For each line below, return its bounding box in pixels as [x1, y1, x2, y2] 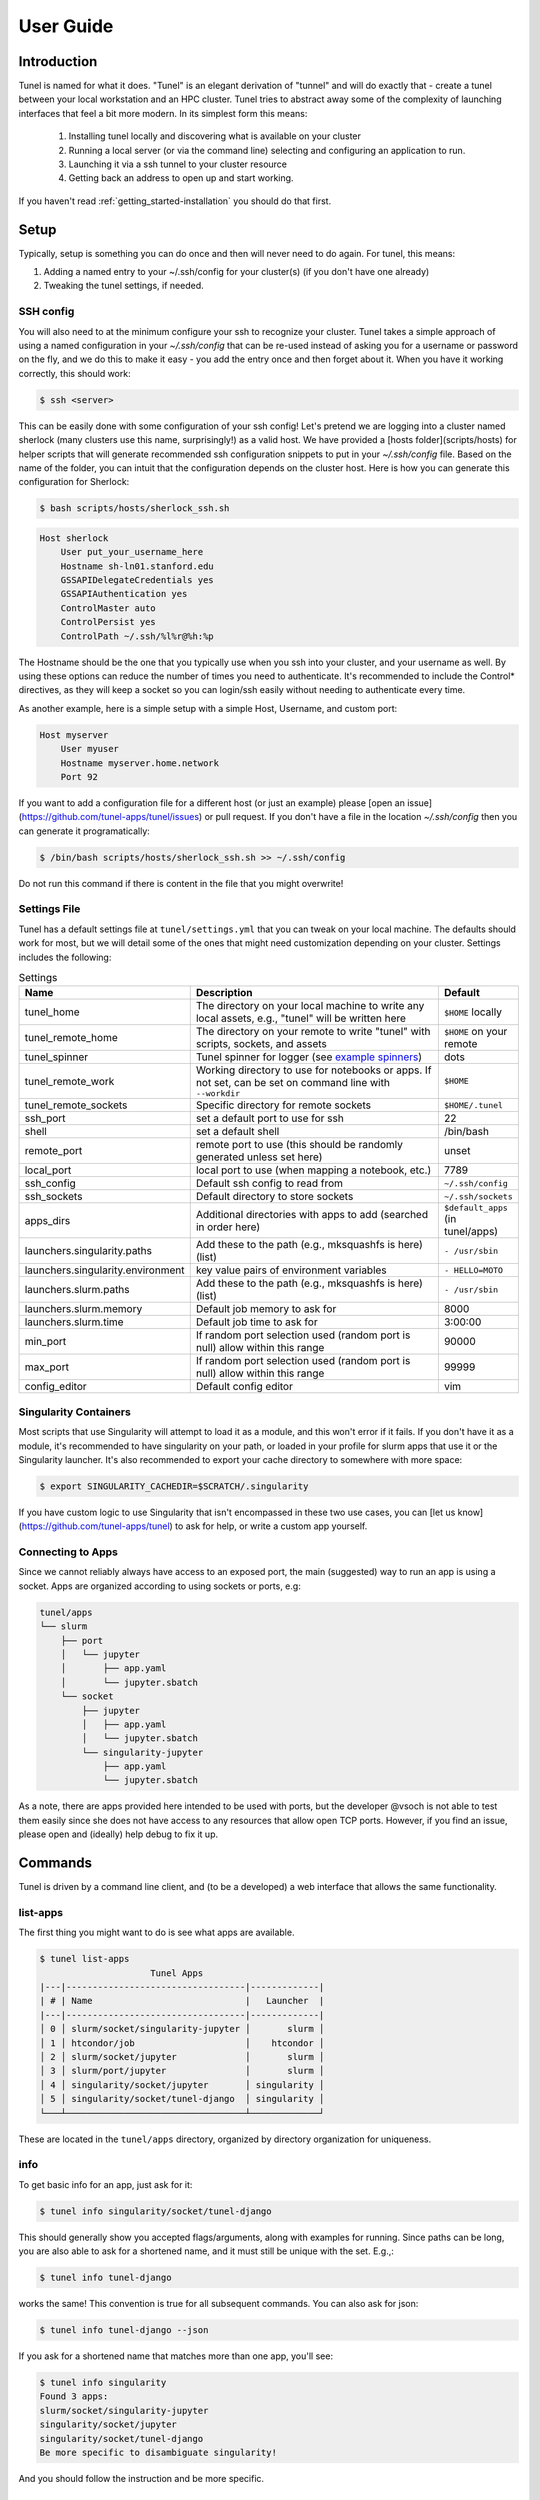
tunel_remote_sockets [24, 1098, 128, 1112]
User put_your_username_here [60, 546, 204, 558]
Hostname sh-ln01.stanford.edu [60, 560, 214, 572]
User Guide [18, 15, 114, 37]
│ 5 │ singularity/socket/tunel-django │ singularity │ [39, 2093, 325, 2105]
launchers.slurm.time [24, 1315, 124, 1329]
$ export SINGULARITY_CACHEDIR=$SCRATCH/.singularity [39, 1480, 309, 1492]
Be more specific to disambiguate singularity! [39, 2446, 277, 2458]
